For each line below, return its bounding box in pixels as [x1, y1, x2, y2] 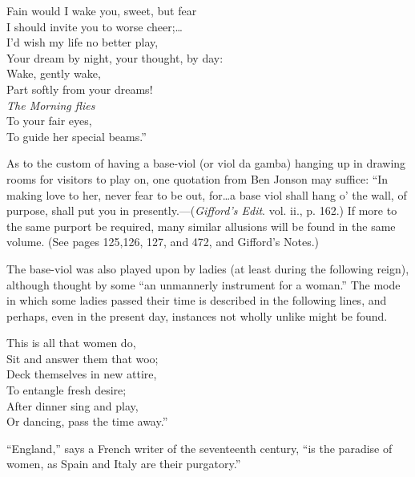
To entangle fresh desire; [6, 382, 127, 398]
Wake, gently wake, [6, 65, 101, 82]
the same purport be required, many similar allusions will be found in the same [6, 217, 396, 234]
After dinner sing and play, [6, 397, 139, 414]
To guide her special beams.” [6, 127, 147, 144]
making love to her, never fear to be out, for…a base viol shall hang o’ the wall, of [6, 186, 407, 203]
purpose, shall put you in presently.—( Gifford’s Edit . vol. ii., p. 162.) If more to [6, 202, 397, 219]
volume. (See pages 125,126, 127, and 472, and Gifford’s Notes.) [6, 233, 320, 250]
